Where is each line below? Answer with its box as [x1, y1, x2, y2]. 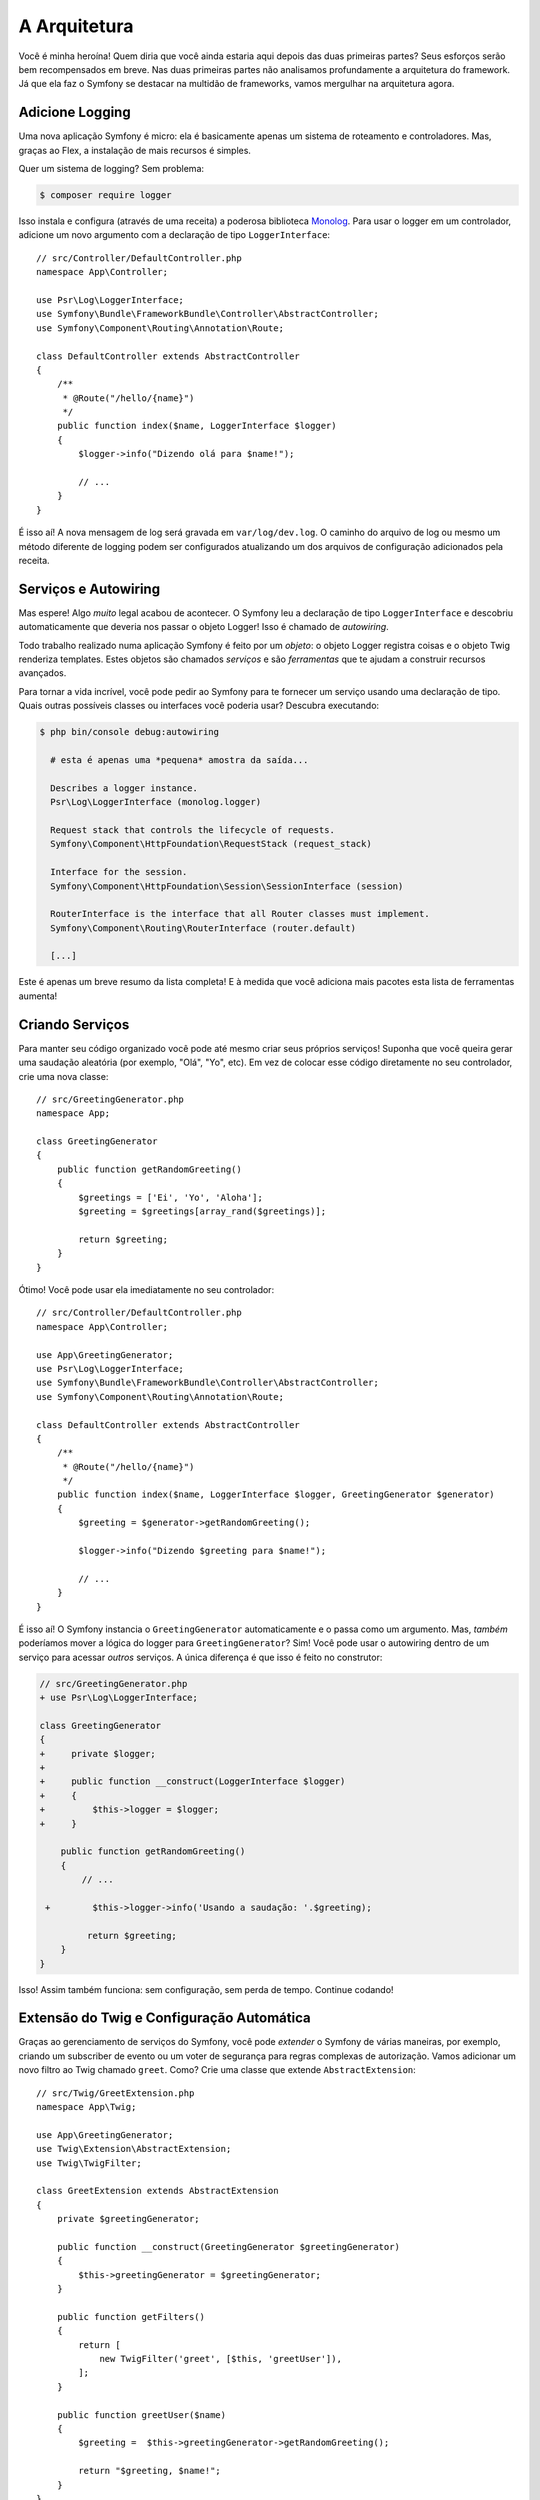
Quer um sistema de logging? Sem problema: [18, 163, 205, 175]
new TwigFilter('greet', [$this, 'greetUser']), [99, 2353, 342, 2365]
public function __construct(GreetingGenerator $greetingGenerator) [56, 2241, 400, 2252]
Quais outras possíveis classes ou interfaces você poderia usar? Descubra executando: [18, 700, 380, 712]
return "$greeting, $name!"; [78, 2465, 222, 2477]
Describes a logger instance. [50, 782, 199, 794]
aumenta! [18, 990, 58, 1002]
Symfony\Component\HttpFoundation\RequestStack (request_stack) [50, 838, 372, 850]
